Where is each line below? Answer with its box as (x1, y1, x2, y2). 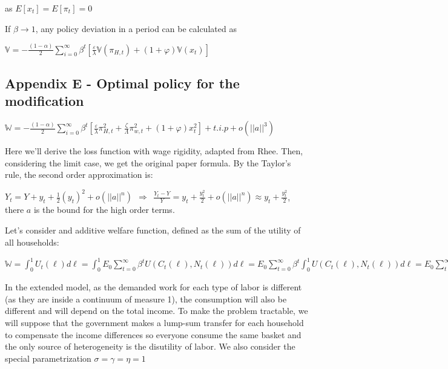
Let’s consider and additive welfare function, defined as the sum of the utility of (5, 223, 301, 236)
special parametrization (5, 351, 91, 364)
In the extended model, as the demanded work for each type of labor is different (5, 281, 302, 293)
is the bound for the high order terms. (33, 203, 175, 216)
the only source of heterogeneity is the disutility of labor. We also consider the (5, 340, 295, 353)
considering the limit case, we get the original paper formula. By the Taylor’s (5, 156, 291, 169)
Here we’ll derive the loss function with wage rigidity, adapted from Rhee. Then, (5, 145, 303, 157)
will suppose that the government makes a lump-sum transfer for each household (5, 316, 304, 328)
